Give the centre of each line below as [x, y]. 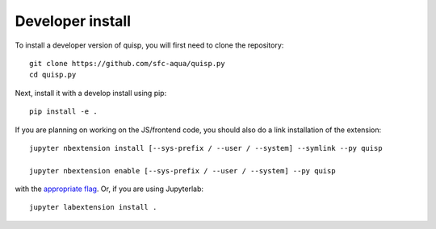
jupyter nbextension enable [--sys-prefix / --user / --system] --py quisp [182, 171]
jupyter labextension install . [93, 207]
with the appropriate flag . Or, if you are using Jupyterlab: [109, 189]
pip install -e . [63, 112]
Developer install [73, 21]
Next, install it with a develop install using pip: [91, 93]
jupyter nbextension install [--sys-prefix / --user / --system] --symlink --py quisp [206, 148]
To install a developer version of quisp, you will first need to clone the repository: [149, 45]
